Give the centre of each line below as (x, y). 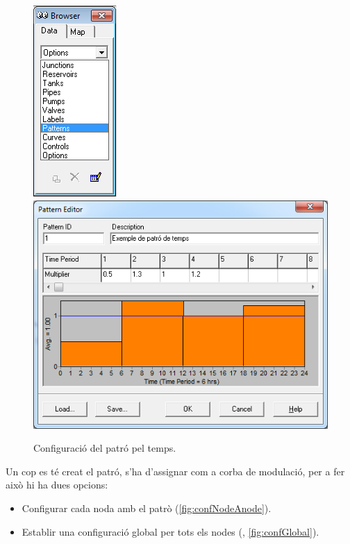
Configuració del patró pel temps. (105, 448)
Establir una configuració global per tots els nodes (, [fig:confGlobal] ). (170, 531)
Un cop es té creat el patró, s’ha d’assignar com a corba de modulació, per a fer (175, 471)
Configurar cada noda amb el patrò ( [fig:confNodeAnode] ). (147, 508)
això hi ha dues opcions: (57, 485)
